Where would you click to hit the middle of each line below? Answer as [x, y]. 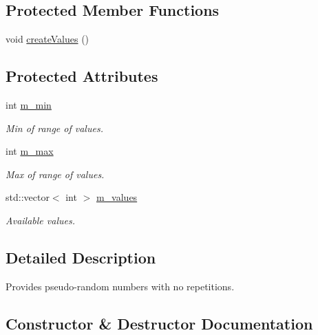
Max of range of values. [55, 174]
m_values [117, 197]
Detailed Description [81, 257]
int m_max [30, 151]
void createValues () [47, 39]
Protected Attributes [82, 76]
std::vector [28, 197]
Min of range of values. [54, 128]
